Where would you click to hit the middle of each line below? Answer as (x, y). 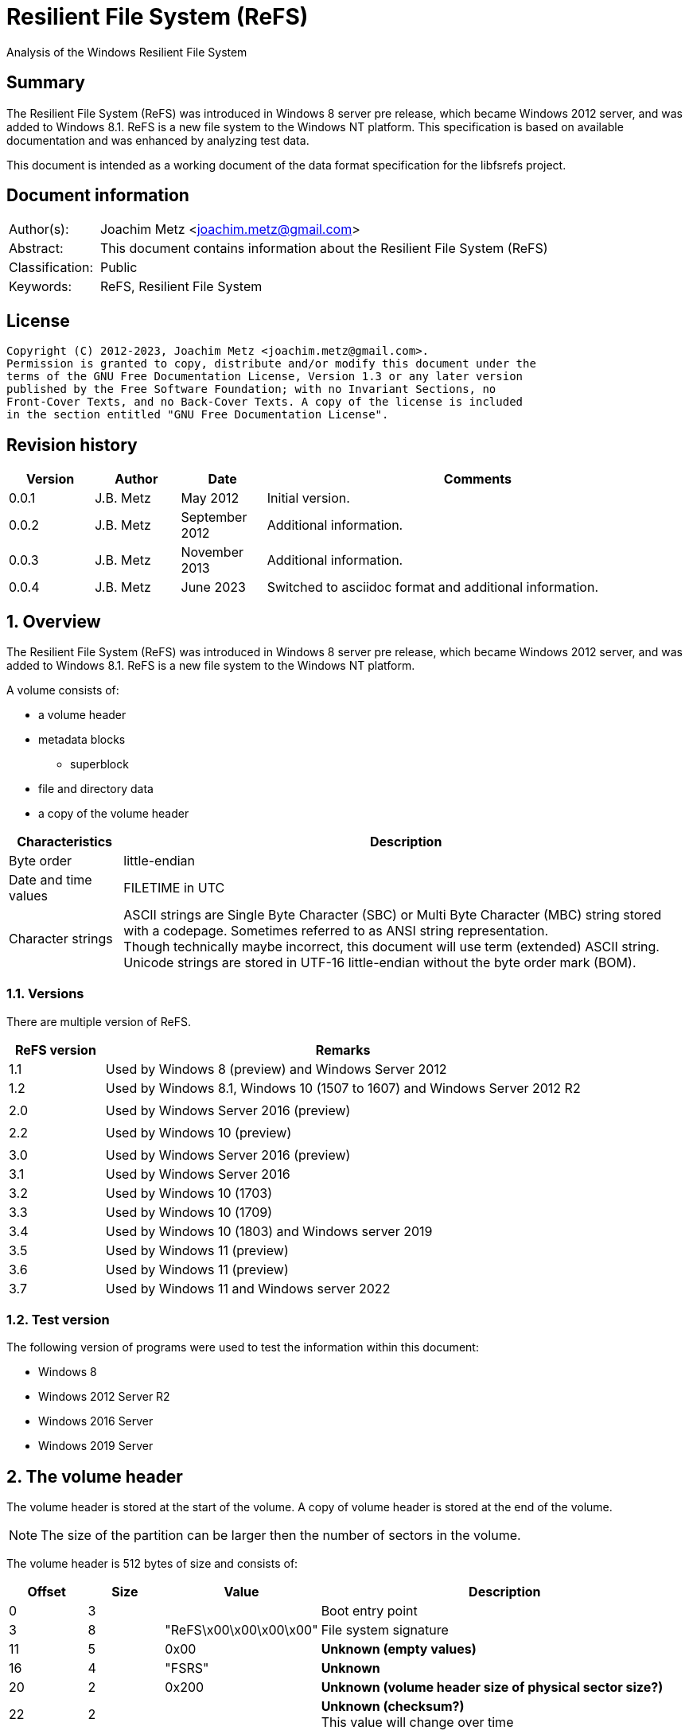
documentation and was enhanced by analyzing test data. (158, 140)
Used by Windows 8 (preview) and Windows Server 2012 (276, 1069)
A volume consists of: (63, 690)
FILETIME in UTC (174, 887)
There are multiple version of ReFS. (99, 1021)
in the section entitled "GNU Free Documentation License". (198, 415)
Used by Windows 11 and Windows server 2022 (248, 1288)
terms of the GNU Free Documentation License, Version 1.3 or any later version (265, 377)
